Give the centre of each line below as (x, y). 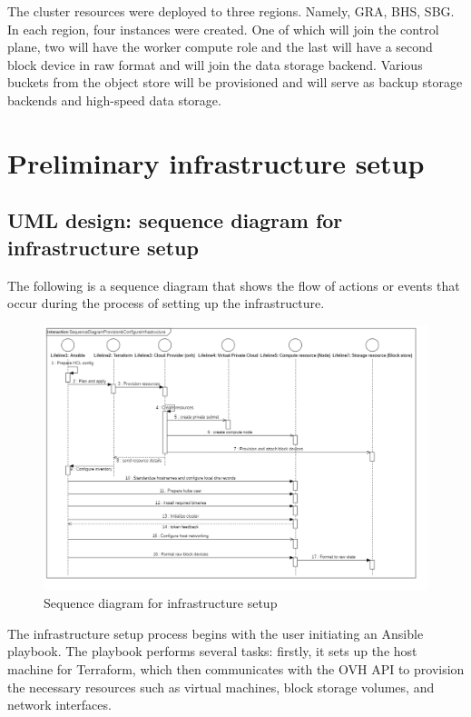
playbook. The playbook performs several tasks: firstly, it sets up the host (212, 651)
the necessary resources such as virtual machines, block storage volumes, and (221, 687)
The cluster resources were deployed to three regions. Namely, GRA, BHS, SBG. (231, 11)
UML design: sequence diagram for (175, 220)
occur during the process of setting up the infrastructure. (166, 303)
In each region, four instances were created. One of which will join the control (223, 29)
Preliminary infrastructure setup (216, 162)
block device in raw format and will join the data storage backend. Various (215, 64)
